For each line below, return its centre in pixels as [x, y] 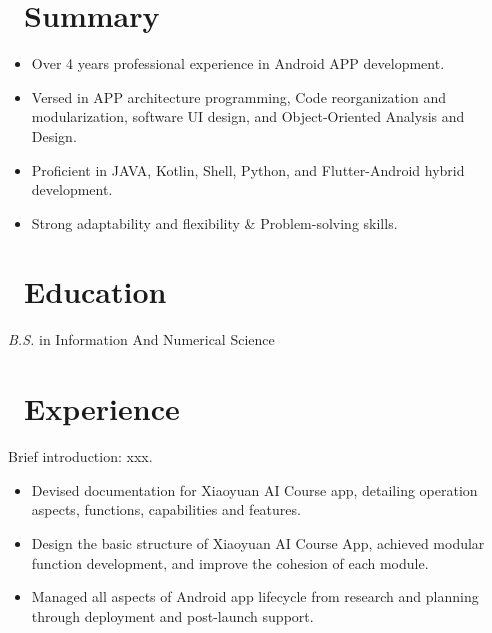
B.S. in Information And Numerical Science [141, 339]
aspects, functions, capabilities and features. [166, 509]
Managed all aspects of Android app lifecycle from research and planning [255, 596]
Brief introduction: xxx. [80, 456]
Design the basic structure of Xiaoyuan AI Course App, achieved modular [258, 542]
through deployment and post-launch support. [172, 615]
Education [95, 291]
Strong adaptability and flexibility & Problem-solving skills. [214, 222]
